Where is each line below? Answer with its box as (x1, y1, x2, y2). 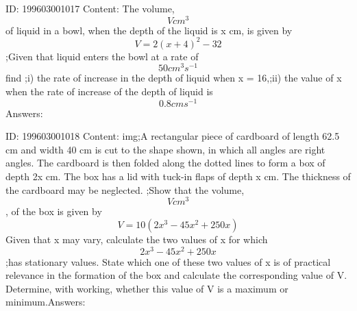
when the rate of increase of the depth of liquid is (5, 84, 213, 99)
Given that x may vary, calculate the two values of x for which (5, 232, 268, 246)
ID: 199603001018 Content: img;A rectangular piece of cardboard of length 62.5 (5, 129, 340, 143)
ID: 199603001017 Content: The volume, (5, 1, 175, 15)
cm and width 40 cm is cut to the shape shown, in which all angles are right (5, 142, 325, 156)
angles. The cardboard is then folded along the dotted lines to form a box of (5, 155, 325, 170)
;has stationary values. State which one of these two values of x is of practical (5, 254, 331, 269)
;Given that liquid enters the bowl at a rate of (5, 49, 199, 63)
